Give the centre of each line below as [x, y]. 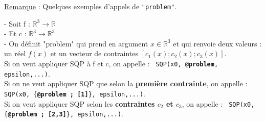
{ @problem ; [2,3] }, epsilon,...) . [64, 114]
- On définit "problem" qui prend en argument [76, 43]
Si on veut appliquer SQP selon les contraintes [80, 103]
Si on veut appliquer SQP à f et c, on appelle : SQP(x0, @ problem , [111, 64]
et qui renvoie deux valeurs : [217, 43]
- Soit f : [17, 23]
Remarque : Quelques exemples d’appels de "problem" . [91, 6]
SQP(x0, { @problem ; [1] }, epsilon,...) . [75, 93]
